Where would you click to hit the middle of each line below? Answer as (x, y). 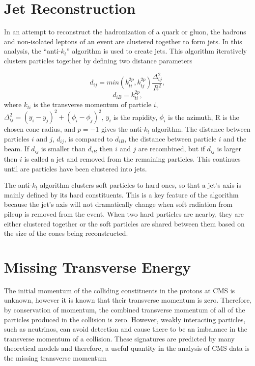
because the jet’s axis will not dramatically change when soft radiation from (118, 204)
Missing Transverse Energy (98, 267)
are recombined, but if (171, 149)
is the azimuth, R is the (204, 117)
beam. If (16, 149)
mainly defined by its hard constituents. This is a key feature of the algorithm (121, 194)
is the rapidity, (135, 117)
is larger (229, 149)
